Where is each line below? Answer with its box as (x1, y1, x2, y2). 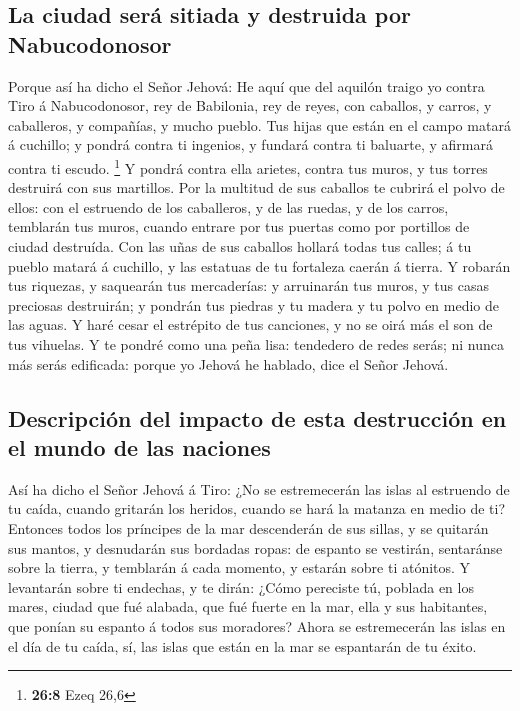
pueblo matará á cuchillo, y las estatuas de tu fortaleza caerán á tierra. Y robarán (8, 255, 511, 276)
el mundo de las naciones (8, 431, 271, 462)
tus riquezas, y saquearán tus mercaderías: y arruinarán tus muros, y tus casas (8, 275, 489, 296)
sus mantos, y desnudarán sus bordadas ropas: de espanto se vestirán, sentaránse (8, 537, 503, 558)
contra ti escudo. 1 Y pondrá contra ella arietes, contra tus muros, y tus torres (8, 154, 488, 178)
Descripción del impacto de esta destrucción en (8, 402, 507, 433)
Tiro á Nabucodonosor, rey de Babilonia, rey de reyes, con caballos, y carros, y (8, 95, 492, 116)
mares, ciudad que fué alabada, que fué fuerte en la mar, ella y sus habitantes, (8, 596, 488, 617)
